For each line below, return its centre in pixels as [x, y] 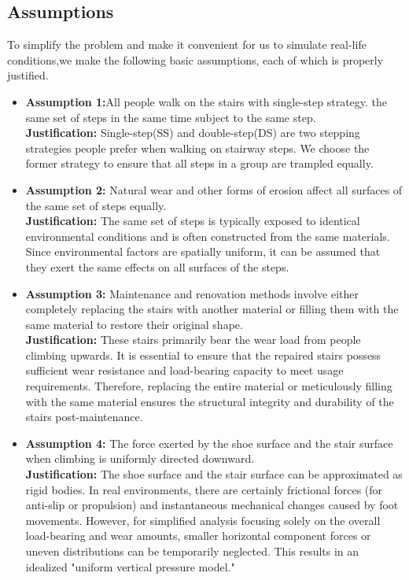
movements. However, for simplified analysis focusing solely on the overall [203, 520]
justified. [28, 75]
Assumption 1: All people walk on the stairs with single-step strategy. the [206, 101]
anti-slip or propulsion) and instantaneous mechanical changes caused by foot [212, 505]
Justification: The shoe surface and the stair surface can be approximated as [214, 474]
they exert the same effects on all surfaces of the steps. [157, 266]
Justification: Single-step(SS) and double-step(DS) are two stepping [193, 133]
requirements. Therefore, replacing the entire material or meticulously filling [209, 386]
